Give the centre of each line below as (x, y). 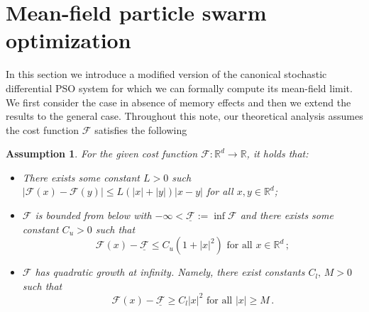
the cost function (43, 129)
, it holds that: (277, 154)
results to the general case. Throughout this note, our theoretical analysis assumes (184, 116)
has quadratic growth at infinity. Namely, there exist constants (170, 272)
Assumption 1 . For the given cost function (102, 154)
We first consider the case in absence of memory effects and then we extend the (178, 102)
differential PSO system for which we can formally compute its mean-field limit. (179, 88)
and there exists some (287, 215)
